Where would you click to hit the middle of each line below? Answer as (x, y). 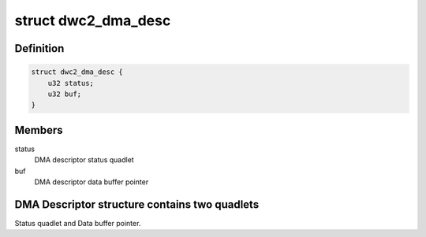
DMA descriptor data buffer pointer (92, 182)
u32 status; (71, 83)
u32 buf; (65, 94)
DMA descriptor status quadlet (84, 160)
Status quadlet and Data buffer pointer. (78, 223)
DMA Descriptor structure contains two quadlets (137, 204)
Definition (39, 48)
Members (39, 130)
